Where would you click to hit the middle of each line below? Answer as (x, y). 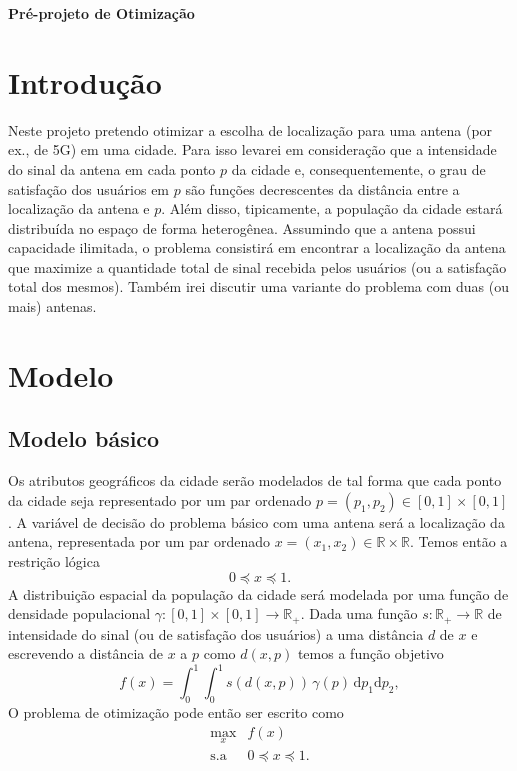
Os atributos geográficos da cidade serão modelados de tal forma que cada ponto (255, 480)
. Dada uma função (359, 613)
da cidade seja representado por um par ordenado (160, 499)
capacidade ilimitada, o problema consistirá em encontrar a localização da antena (257, 247)
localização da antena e (79, 208)
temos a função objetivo (370, 653)
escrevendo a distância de (85, 653)
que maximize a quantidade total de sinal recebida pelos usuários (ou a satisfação (257, 266)
